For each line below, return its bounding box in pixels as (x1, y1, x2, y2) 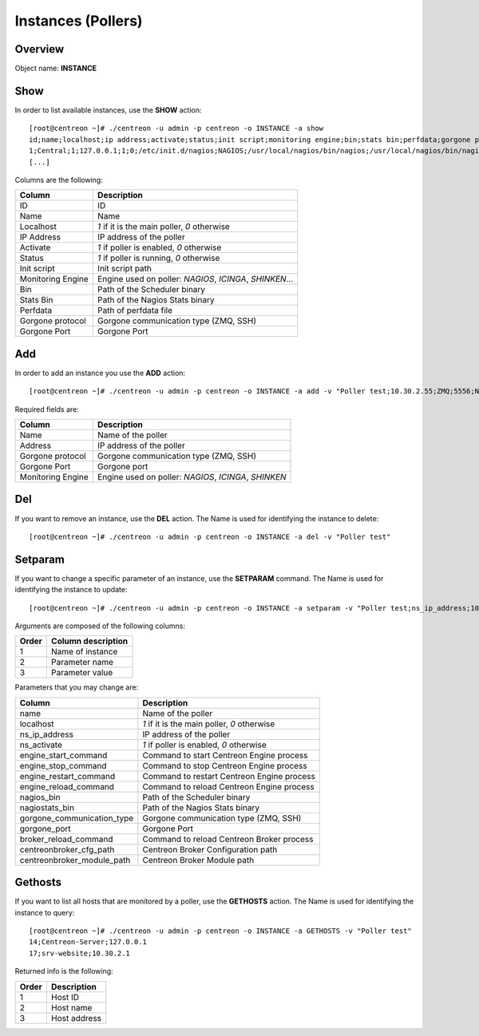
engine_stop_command (19, 760, 107, 771)
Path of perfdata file (97, 305, 173, 316)
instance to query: (14, 907, 75, 917)
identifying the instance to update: (14, 585, 128, 595)
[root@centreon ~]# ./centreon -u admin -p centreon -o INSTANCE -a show (29, 124, 324, 133)
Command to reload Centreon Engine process (142, 781, 315, 792)
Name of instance (50, 647, 118, 658)
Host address (50, 1012, 102, 1023)
